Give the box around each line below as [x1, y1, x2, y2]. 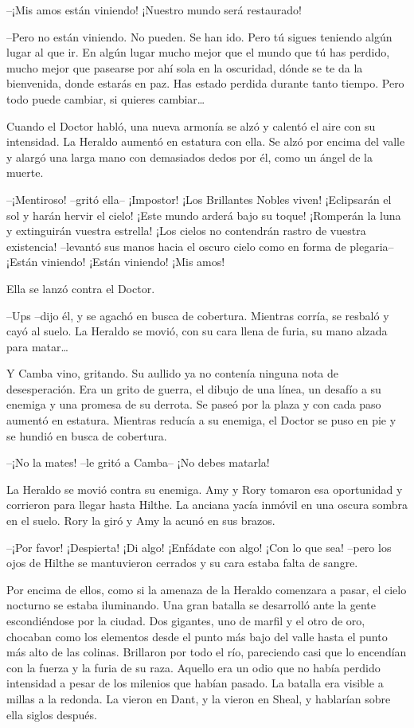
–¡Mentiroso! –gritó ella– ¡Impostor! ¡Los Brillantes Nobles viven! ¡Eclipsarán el [6, 190, 392, 207]
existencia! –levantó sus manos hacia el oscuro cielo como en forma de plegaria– [6, 237, 394, 254]
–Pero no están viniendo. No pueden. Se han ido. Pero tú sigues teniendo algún [6, 28, 393, 45]
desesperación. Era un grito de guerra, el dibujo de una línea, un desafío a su [6, 380, 381, 397]
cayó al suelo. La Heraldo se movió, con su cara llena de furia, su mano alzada [6, 323, 388, 339]
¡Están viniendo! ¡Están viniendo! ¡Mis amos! [6, 253, 225, 270]
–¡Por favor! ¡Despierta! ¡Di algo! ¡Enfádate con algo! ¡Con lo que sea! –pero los [6, 538, 392, 555]
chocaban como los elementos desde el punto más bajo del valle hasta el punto [6, 628, 388, 644]
